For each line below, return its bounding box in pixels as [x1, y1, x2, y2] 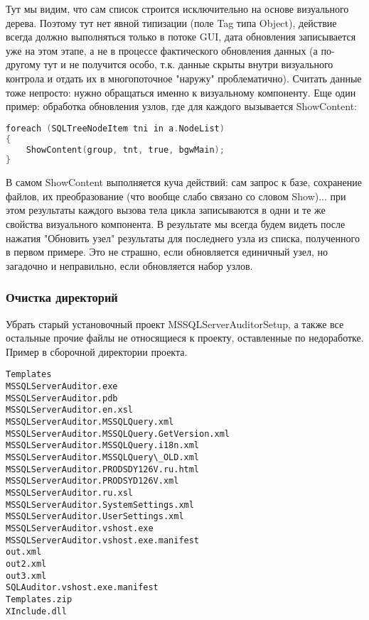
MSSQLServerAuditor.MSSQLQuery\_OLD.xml [6, 452, 200, 462]
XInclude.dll [6, 606, 67, 616]
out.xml [6, 547, 42, 558]
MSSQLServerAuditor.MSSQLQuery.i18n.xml [6, 440, 200, 451]
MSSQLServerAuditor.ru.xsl [6, 487, 133, 498]
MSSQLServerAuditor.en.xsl [6, 405, 133, 415]
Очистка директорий [6, 288, 118, 306]
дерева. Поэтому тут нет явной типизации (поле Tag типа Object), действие [6, 15, 337, 30]
